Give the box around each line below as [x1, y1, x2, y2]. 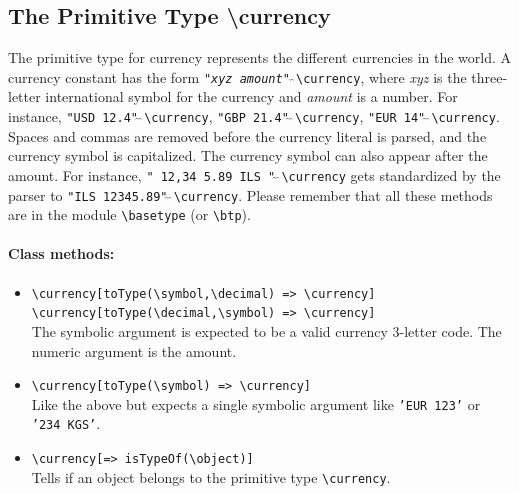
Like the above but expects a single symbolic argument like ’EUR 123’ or [31, 393, 481, 414]
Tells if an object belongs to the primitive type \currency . [31, 466, 391, 487]
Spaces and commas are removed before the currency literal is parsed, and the [8, 125, 487, 146]
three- [471, 66, 508, 87]
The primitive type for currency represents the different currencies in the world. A [8, 47, 512, 68]
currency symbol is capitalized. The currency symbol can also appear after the [8, 145, 488, 166]
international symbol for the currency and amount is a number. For [45, 86, 458, 107]
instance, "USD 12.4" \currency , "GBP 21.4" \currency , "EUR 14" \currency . [8, 106, 500, 127]
